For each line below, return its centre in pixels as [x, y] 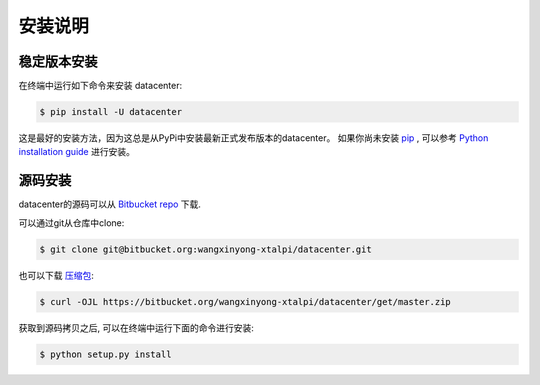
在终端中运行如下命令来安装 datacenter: [100, 86]
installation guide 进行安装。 [76, 152]
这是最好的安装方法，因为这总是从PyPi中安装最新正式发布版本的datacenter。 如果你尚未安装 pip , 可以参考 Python [253, 138]
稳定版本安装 [58, 61]
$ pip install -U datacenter [111, 112]
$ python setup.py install [105, 354]
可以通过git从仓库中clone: [71, 222]
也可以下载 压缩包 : [56, 275]
